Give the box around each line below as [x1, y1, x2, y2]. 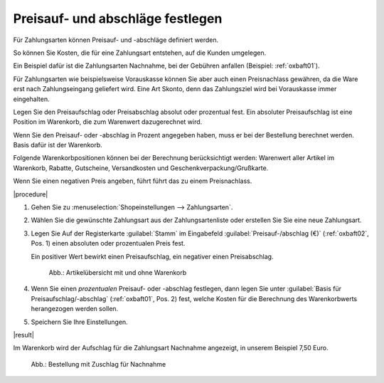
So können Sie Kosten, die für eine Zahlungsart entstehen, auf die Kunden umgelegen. [13, 48, 267, 57]
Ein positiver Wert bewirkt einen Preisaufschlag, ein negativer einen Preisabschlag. [31, 252, 274, 261]
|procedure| [13, 189, 48, 199]
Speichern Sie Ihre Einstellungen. [31, 318, 128, 326]
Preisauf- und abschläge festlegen [13, 11, 223, 26]
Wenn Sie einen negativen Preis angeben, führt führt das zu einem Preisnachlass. [13, 177, 252, 185]
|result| [13, 330, 35, 339]
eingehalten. [13, 95, 50, 103]
